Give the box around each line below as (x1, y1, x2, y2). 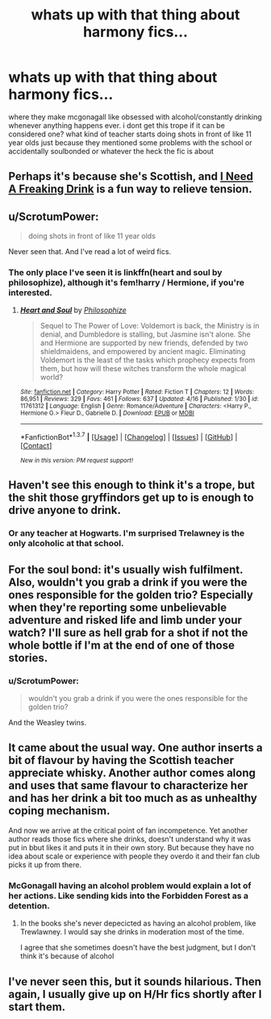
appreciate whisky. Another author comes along (8, 766, 256, 780)
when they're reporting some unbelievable (8, 600, 227, 614)
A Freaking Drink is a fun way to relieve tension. (8, 182, 252, 196)
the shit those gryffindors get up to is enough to (8, 491, 254, 505)
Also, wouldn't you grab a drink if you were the (8, 575, 248, 589)
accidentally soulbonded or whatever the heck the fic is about (8, 146, 214, 156)
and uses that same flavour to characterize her (8, 779, 248, 792)
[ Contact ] (19, 441, 52, 451)
